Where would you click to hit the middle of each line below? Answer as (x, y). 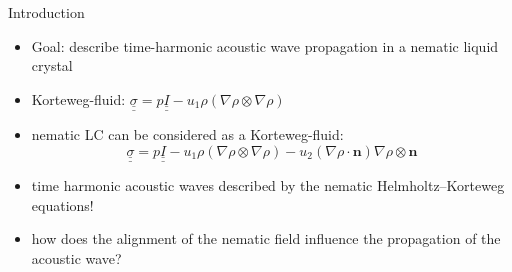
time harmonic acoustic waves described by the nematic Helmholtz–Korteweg (268, 185)
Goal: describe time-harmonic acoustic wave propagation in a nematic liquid (265, 45)
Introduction (46, 12)
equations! (62, 204)
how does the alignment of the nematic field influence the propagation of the (266, 238)
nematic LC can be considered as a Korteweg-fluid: (187, 134)
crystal (52, 65)
